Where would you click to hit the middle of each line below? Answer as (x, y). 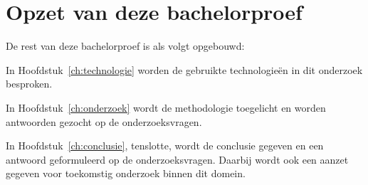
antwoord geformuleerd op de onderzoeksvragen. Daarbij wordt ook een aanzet (177, 159)
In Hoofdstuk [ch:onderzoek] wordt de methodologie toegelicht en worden (166, 107)
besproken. (29, 84)
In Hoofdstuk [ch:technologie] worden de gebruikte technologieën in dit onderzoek (184, 69)
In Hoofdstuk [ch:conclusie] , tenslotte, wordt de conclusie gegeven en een (165, 146)
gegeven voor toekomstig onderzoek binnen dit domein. (126, 173)
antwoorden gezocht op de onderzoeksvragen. (104, 121)
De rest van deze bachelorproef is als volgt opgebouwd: (125, 46)
